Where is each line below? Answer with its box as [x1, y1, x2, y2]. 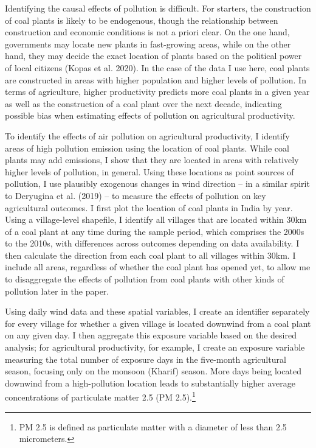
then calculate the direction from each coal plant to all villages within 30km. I [5, 248, 296, 261]
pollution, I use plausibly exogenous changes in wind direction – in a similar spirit [5, 177, 310, 190]
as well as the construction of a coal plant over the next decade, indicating [5, 97, 282, 110]
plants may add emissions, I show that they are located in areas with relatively [5, 153, 299, 166]
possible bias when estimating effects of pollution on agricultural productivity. [5, 109, 295, 122]
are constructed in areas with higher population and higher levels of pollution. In [5, 73, 306, 86]
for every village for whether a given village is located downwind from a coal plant [5, 317, 311, 329]
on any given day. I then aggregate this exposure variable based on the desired [5, 329, 297, 341]
